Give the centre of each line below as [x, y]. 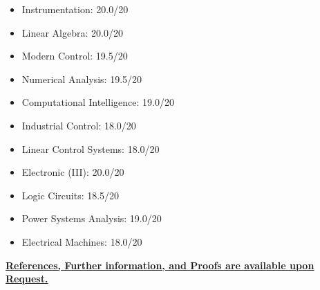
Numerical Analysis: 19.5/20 [82, 79]
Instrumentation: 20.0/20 [75, 9]
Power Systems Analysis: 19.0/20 [92, 218]
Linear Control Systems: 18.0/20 [91, 148]
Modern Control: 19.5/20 [75, 56]
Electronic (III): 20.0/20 [73, 172]
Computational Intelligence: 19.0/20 [98, 102]
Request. [27, 279]
